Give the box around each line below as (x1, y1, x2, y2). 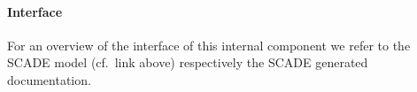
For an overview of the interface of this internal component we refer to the (7, 35, 411, 54)
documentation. (7, 70, 91, 88)
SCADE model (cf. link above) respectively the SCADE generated (7, 53, 368, 72)
